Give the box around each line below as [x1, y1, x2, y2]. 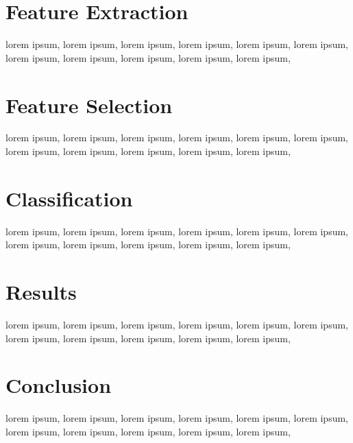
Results [5, 278, 77, 306]
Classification [5, 184, 133, 212]
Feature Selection [5, 91, 173, 119]
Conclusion [5, 371, 112, 399]
